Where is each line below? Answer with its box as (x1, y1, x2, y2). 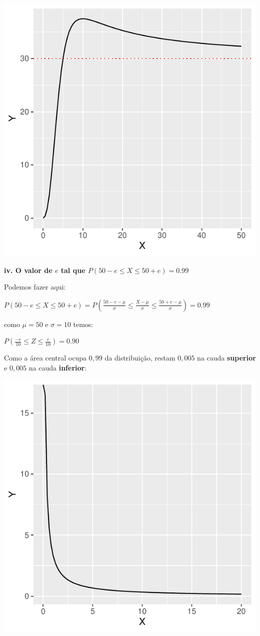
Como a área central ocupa (4, 352, 86, 363)
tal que (60, 264, 85, 275)
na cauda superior (197, 352, 256, 363)
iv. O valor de (4, 264, 52, 275)
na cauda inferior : (28, 362, 87, 372)
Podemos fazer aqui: (4, 281, 66, 292)
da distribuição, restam (104, 352, 175, 363)
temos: (73, 318, 93, 329)
